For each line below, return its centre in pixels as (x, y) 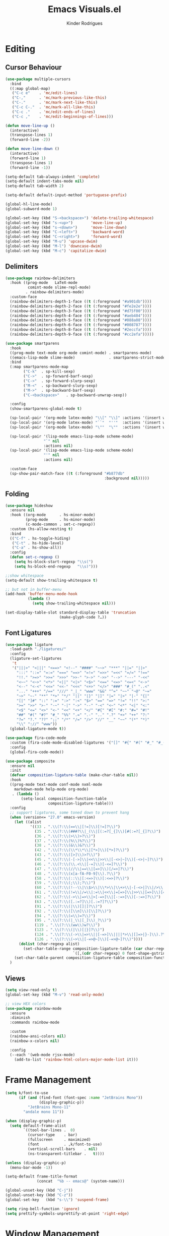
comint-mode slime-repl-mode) (59, 288)
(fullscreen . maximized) (59, 1140)
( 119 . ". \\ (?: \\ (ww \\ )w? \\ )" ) (67, 925)
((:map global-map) (30, 88)
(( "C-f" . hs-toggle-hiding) (40, 538)
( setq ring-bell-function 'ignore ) (43, 1209)
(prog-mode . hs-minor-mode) (60, 520)
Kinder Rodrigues (84, 23)
